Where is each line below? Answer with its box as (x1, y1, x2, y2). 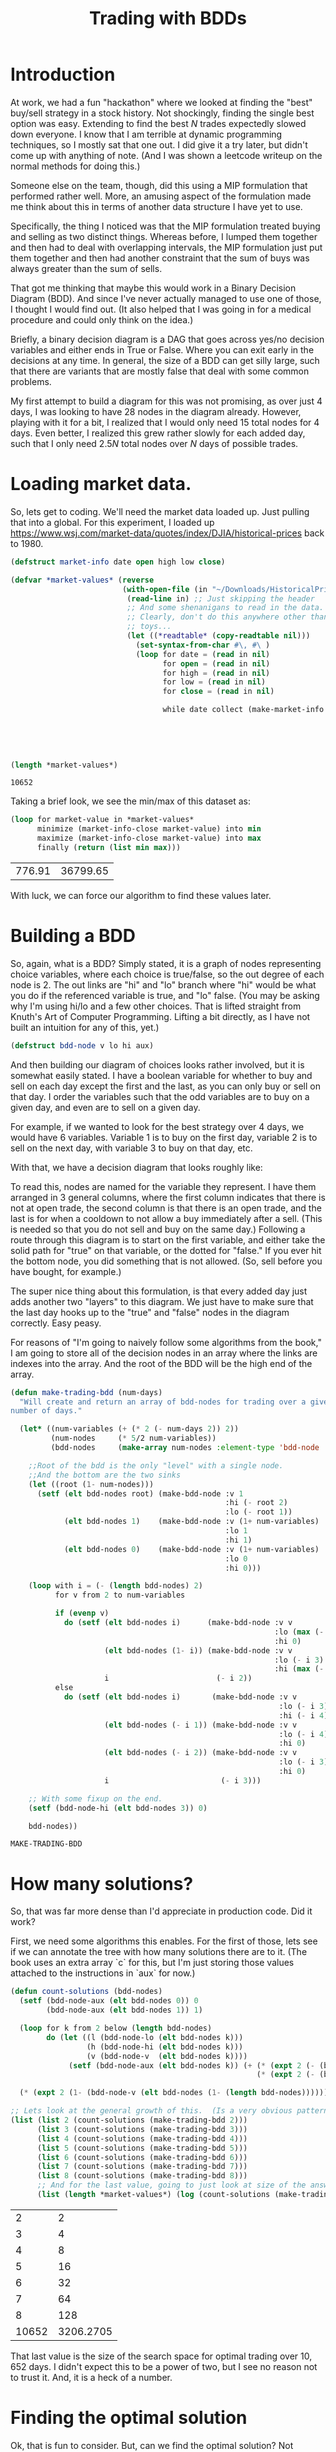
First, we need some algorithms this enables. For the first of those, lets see (10, 1935, 318, 1947)
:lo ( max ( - (274, 1627, 325, 1637)
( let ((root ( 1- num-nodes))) (28, 1479, 155, 1489)
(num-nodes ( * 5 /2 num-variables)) (50, 1433, 217, 1444)
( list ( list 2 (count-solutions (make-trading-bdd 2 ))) (10, 2115, 248, 2125)
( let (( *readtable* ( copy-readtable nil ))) (126, 631, 311, 641)
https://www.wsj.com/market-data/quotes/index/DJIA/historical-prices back (10, 527, 325, 539)
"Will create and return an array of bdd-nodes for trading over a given (19, 1397, 333, 1407)
